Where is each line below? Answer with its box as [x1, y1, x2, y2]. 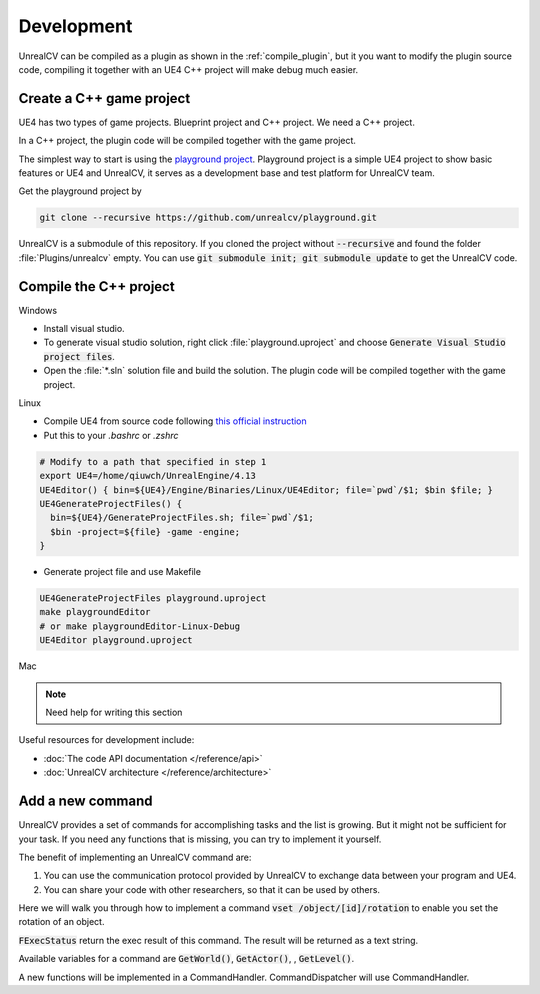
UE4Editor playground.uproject [39, 635, 194, 646]
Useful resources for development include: [18, 734, 195, 746]
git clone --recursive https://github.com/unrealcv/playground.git [39, 212, 378, 224]
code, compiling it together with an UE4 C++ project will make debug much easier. [18, 63, 359, 75]
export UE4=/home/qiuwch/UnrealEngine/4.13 [39, 470, 257, 482]
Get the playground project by [18, 185, 142, 197]
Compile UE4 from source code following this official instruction [43, 415, 307, 427]
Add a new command [18, 793, 153, 810]
